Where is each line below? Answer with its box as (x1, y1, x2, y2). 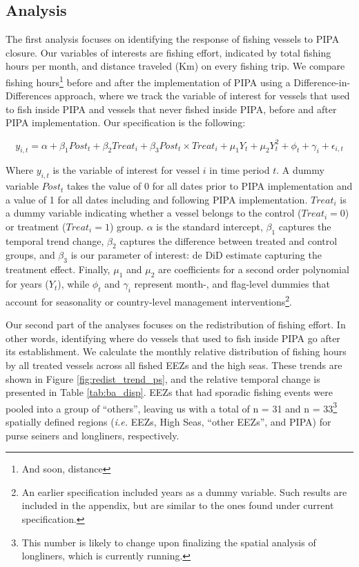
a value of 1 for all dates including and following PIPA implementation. (6, 192, 308, 206)
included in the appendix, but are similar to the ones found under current (21, 498, 334, 513)
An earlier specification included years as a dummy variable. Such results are (21, 484, 347, 499)
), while (57, 277, 90, 291)
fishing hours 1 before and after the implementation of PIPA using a (6, 72, 291, 89)
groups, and (6, 248, 55, 262)
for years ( (6, 277, 49, 291)
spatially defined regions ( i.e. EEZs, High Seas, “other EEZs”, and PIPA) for (6, 414, 331, 428)
